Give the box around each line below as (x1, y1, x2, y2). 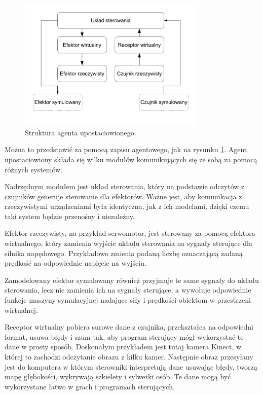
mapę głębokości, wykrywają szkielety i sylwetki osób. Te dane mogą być (5, 371, 231, 382)
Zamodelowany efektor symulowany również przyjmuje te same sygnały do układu (5, 274, 259, 285)
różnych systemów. (5, 164, 63, 174)
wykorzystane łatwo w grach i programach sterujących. (5, 381, 175, 391)
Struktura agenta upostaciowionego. (25, 127, 136, 137)
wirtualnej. (5, 304, 38, 315)
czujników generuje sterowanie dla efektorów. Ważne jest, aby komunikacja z (5, 191, 242, 201)
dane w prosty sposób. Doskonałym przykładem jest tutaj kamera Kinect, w (5, 341, 242, 352)
